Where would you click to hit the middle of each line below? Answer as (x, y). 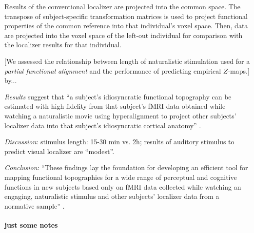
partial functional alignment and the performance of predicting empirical (113, 70)
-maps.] (239, 70)
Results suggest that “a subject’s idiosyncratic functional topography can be (118, 96)
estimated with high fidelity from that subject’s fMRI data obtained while (115, 106)
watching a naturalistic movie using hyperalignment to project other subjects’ (120, 115)
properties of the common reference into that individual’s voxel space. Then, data (126, 26)
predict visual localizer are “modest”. (59, 151)
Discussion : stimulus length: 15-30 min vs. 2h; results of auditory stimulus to (119, 142)
